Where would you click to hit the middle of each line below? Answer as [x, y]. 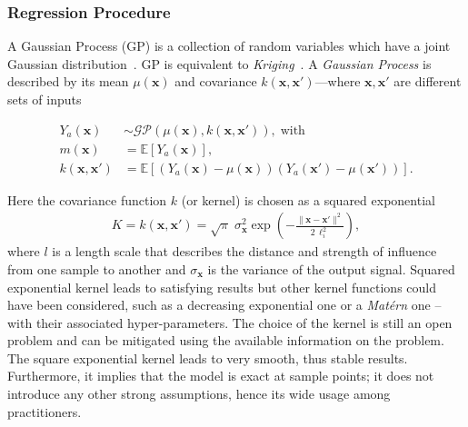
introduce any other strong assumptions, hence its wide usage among [199, 394]
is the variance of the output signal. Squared [331, 268]
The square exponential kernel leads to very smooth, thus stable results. [208, 357]
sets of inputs [45, 99]
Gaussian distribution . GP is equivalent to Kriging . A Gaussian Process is [219, 63]
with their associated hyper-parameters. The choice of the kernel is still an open [230, 322]
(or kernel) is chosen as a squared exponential [308, 199]
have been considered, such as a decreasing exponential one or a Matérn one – [224, 305]
